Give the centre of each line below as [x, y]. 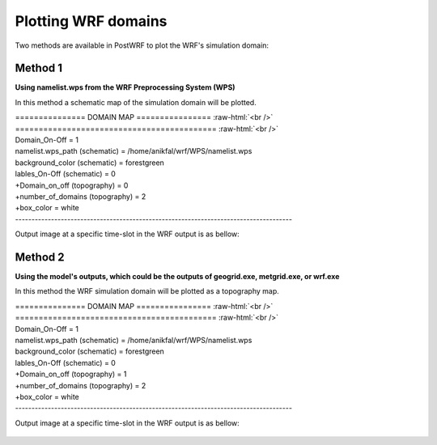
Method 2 [40, 257]
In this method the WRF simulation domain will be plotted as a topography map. [147, 291]
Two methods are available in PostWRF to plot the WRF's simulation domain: [142, 45]
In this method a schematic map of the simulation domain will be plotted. [136, 102]
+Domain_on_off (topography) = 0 [72, 185]
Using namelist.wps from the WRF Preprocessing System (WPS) [125, 87]
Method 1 [39, 68]
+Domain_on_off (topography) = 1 [71, 374]
